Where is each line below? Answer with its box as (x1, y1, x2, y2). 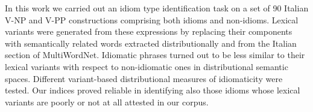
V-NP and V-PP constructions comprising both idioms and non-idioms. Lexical (5, 13, 299, 26)
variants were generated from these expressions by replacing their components (5, 25, 292, 38)
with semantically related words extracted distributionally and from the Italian (5, 37, 297, 49)
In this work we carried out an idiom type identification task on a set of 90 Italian (5, 2, 309, 14)
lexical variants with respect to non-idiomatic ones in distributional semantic (5, 60, 288, 72)
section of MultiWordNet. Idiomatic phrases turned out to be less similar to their (5, 49, 305, 61)
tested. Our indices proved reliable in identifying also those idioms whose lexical (5, 84, 300, 96)
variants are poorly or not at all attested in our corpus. (5, 95, 209, 108)
